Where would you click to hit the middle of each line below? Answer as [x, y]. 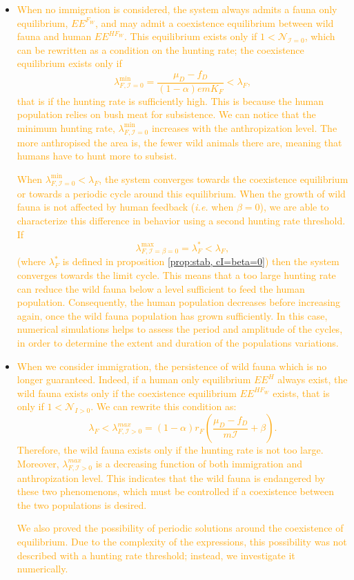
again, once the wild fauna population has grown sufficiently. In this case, [172, 315]
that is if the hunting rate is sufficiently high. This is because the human [170, 100]
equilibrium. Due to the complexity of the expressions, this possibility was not [182, 541]
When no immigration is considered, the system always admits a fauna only [177, 9]
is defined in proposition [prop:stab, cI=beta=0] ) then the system [201, 261]
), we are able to [294, 207]
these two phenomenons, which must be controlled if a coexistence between [175, 491]
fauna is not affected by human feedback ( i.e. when [125, 207]
